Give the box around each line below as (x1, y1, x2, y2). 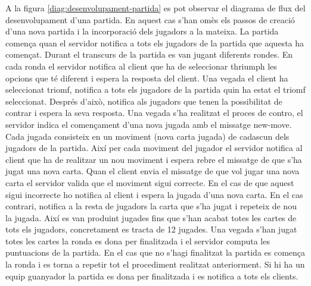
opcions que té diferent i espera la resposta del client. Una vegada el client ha (5, 71, 288, 84)
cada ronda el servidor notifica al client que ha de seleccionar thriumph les (5, 59, 277, 72)
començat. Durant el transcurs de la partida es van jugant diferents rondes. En (5, 48, 293, 61)
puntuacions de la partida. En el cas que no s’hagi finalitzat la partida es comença (5, 246, 306, 259)
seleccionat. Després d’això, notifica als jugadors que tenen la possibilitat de (5, 95, 282, 107)
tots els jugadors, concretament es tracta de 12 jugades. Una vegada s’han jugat (5, 223, 297, 235)
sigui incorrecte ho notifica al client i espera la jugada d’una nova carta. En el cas (5, 188, 303, 200)
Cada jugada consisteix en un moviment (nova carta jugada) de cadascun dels (5, 130, 290, 142)
